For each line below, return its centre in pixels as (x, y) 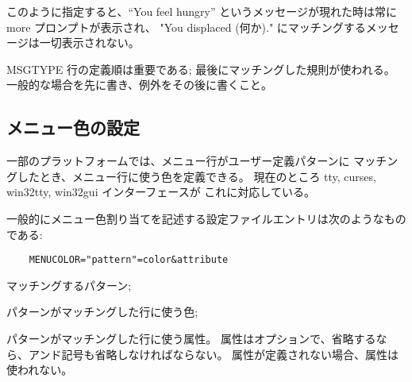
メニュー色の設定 (73, 127)
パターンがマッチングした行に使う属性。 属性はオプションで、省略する (191, 338)
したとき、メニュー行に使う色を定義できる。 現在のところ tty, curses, (196, 176)
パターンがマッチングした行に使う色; (102, 312)
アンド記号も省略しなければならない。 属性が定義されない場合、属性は (214, 354)
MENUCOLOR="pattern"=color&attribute (129, 260)
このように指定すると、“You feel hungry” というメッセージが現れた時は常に (202, 11)
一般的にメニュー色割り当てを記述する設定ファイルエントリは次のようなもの (206, 218)
